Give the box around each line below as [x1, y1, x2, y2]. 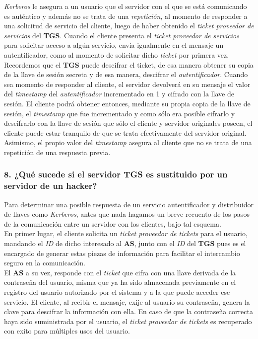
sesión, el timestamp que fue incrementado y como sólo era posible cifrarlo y [4, 108, 235, 118]
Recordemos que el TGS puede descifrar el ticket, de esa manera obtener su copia [4, 59, 254, 70]
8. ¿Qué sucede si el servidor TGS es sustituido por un [4, 168, 228, 180]
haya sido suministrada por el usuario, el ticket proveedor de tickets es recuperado [4, 316, 252, 326]
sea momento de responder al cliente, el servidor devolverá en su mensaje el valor [4, 79, 251, 89]
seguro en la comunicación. [4, 257, 85, 268]
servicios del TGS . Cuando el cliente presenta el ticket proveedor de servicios [4, 30, 239, 40]
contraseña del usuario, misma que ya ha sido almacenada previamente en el [4, 277, 236, 287]
